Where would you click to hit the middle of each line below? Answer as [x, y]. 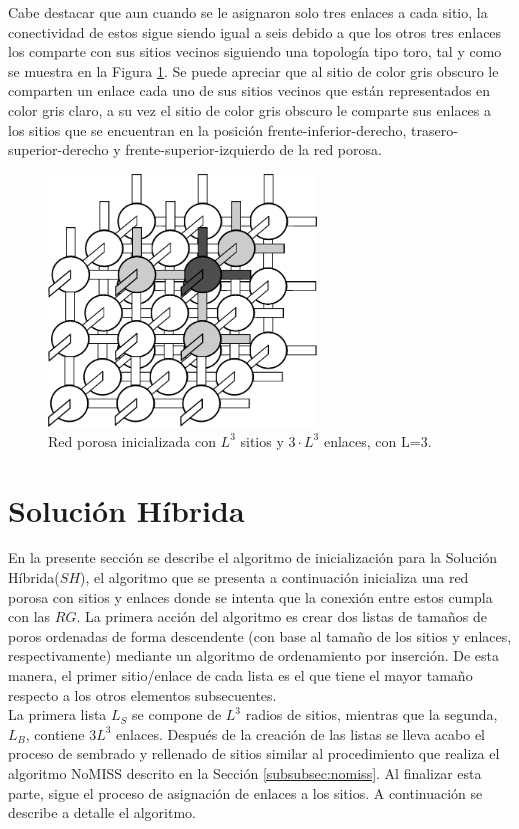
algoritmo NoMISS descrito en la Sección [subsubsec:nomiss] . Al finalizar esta [245, 772]
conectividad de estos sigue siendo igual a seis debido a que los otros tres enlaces [255, 31]
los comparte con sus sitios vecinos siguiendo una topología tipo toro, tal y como [255, 51]
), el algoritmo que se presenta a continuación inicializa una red [274, 577]
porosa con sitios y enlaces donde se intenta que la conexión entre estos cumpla [250, 596]
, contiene [55, 733]
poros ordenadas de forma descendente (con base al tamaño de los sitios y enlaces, [260, 635]
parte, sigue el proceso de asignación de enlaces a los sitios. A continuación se [245, 792]
